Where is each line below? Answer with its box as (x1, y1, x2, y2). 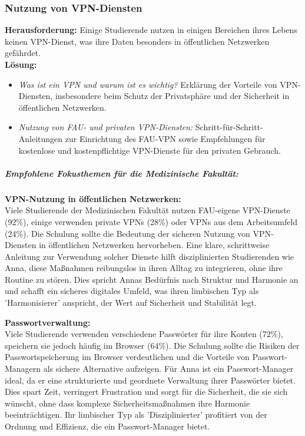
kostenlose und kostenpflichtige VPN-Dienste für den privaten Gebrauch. (18, 144, 281, 156)
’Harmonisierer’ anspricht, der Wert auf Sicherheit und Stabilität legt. (5, 296, 257, 309)
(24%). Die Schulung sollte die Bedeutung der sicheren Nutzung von (5, 227, 250, 239)
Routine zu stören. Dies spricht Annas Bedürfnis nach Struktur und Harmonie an (5, 273, 299, 285)
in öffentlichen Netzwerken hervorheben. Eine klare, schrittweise (39, 239, 270, 251)
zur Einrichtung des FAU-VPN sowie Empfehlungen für (65, 132, 266, 144)
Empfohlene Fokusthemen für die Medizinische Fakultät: (5, 167, 238, 179)
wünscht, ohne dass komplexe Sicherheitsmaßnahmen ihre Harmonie (5, 397, 250, 409)
